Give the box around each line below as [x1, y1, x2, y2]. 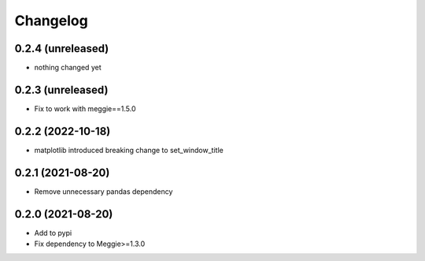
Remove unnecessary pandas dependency [34, 186, 173, 196]
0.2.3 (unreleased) [14, 83, 109, 96]
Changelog [14, 12, 88, 29]
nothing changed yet [34, 63, 102, 73]
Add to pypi [34, 228, 72, 237]
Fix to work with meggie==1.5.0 [34, 103, 137, 114]
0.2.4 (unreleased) [14, 42, 109, 55]
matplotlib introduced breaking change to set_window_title [34, 145, 224, 155]
